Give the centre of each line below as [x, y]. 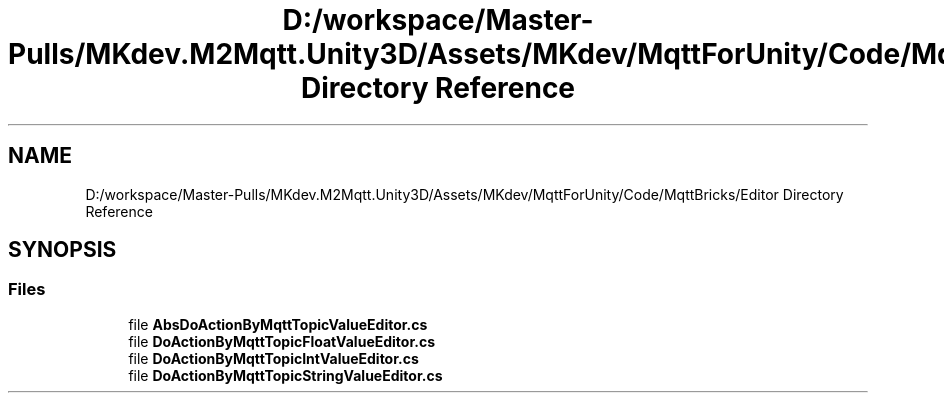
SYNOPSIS [62, 250]
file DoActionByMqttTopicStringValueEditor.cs [285, 375]
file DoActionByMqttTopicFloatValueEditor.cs [281, 341]
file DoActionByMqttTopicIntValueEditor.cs [273, 358]
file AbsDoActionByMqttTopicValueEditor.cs [278, 324]
